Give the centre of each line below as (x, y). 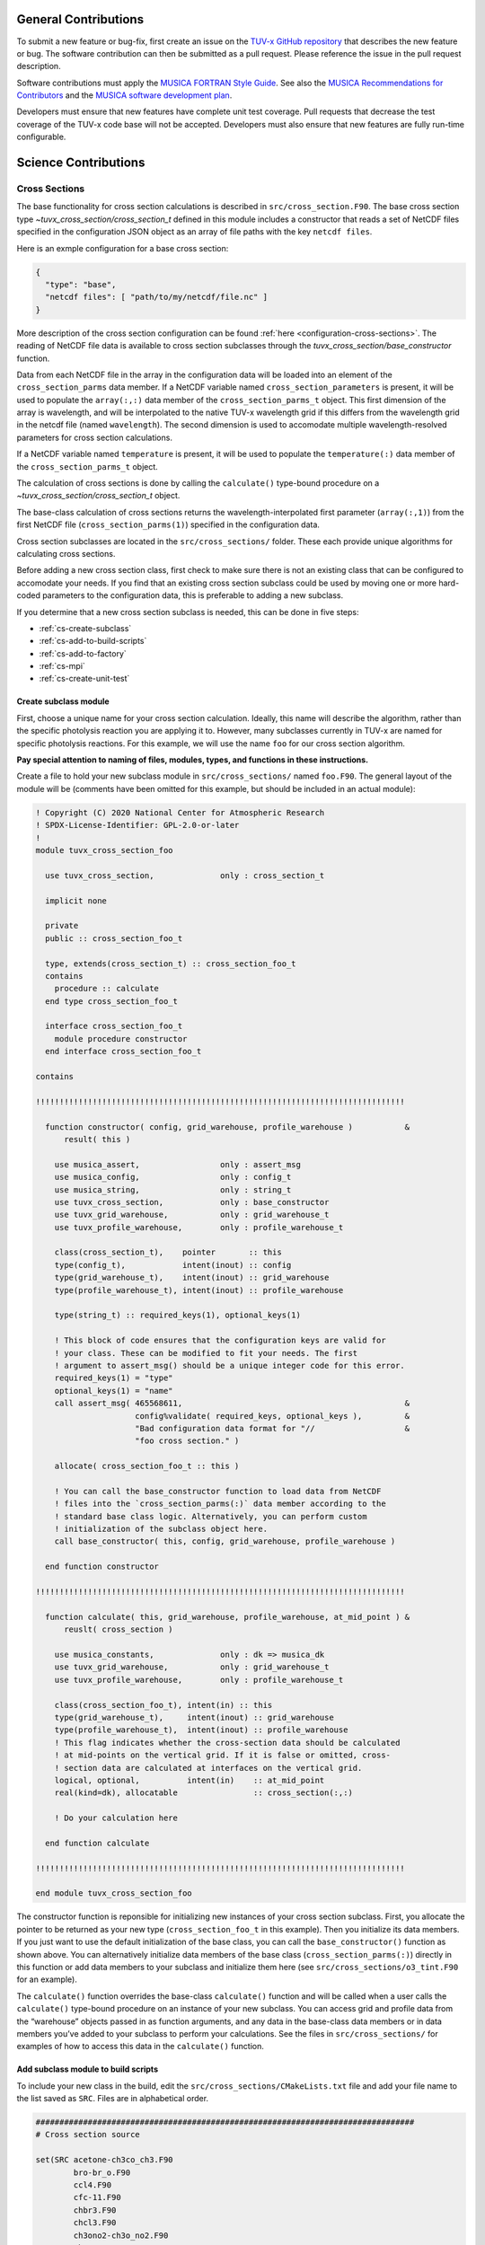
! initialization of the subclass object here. (161, 1529)
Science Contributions (81, 163)
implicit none (76, 901)
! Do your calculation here (116, 1818)
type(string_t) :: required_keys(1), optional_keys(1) (177, 1315)
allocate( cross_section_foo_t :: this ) (147, 1466)
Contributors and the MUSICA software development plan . (124, 95)
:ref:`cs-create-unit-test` (84, 679)
